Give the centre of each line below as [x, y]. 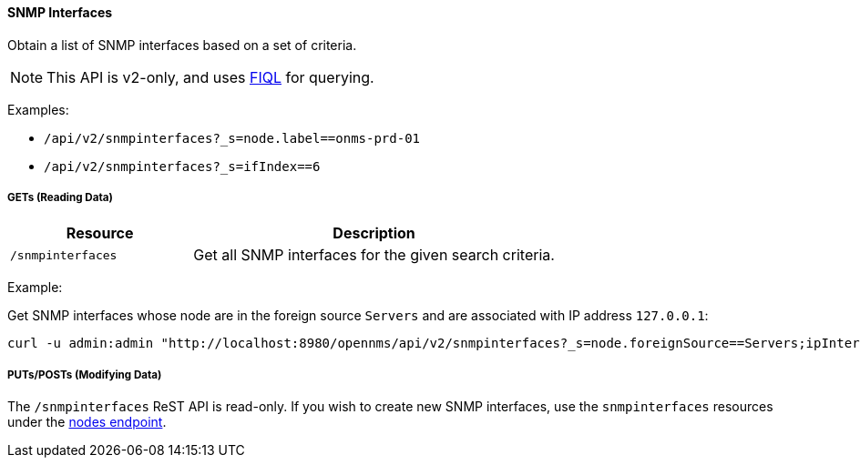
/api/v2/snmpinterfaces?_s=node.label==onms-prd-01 [232, 138]
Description [374, 233]
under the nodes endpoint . [87, 422]
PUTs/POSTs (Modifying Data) [85, 374]
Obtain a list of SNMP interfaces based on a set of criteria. [182, 45]
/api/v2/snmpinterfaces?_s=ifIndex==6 [182, 166]
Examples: [38, 109]
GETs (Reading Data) [60, 197]
